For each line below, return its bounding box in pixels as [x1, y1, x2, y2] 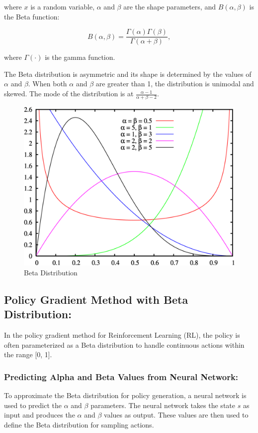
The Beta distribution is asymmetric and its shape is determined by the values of [4, 68, 252, 79]
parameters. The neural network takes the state [90, 400, 235, 410]
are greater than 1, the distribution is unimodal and [95, 78, 254, 89]
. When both [28, 78, 67, 89]
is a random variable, [30, 1, 95, 11]
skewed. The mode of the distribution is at [4, 88, 134, 99]
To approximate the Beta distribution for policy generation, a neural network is [4, 390, 247, 401]
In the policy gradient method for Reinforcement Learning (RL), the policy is [4, 330, 240, 340]
